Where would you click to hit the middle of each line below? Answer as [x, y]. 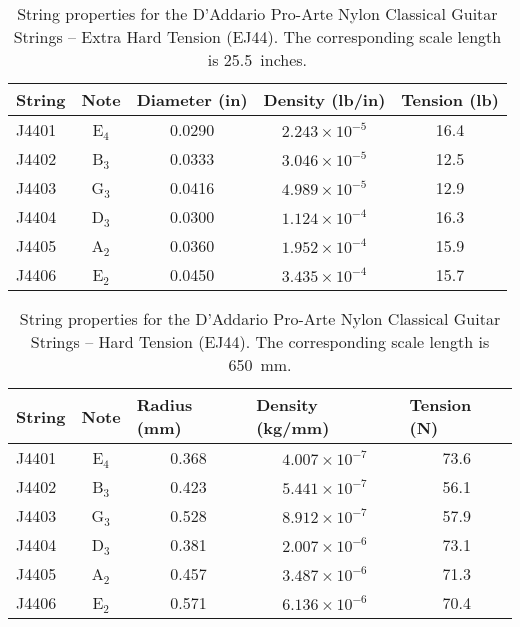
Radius [164, 404]
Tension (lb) [450, 99]
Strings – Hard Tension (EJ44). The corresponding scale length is [260, 341]
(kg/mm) [293, 427]
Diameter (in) [192, 99]
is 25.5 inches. [257, 59]
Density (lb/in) [324, 99]
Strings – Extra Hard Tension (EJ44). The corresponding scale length [257, 36]
